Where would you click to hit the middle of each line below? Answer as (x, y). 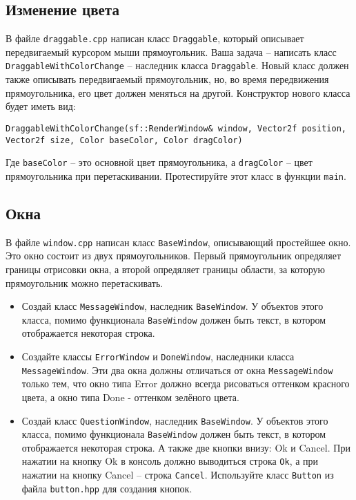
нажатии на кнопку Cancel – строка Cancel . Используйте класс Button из (178, 475)
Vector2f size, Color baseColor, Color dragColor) (124, 140)
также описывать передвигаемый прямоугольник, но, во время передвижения (167, 79)
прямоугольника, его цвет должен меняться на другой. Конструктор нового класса (178, 92)
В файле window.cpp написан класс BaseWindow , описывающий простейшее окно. (178, 242)
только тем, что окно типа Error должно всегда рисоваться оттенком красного (186, 383)
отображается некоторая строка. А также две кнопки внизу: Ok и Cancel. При (186, 447)
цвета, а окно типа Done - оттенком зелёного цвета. (130, 397)
